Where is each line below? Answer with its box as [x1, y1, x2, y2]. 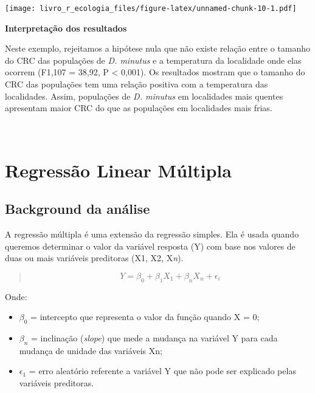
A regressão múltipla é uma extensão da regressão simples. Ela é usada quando [5, 227, 299, 240]
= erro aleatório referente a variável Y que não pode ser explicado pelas [29, 364, 296, 377]
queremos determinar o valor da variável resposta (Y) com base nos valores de [5, 239, 296, 252]
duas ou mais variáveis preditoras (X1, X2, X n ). [5, 251, 184, 264]
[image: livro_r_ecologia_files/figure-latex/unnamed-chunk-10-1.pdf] [5, 4, 297, 13]
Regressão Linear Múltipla [5, 157, 232, 182]
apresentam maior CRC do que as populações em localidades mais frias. [5, 101, 272, 114]
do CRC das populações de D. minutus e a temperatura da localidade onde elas [5, 53, 302, 66]
